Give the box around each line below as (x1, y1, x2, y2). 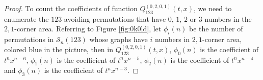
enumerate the (4, 13, 49, 24)
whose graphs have (89, 34, 148, 45)
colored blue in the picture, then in (4, 44, 113, 54)
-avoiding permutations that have (62, 13, 166, 24)
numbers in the (204, 13, 252, 24)
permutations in (4, 34, 54, 45)
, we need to (193, 3, 232, 13)
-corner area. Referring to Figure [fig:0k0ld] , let (14, 23, 162, 34)
